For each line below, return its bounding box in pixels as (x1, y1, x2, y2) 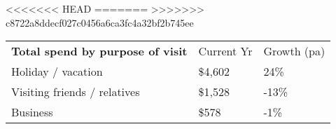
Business (11, 104, 53, 121)
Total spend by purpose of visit (11, 43, 188, 60)
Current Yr (198, 43, 253, 60)
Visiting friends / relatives (11, 83, 140, 100)
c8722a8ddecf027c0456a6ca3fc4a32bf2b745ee (6, 15, 194, 29)
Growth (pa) (263, 43, 325, 60)
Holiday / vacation (11, 63, 103, 80)
